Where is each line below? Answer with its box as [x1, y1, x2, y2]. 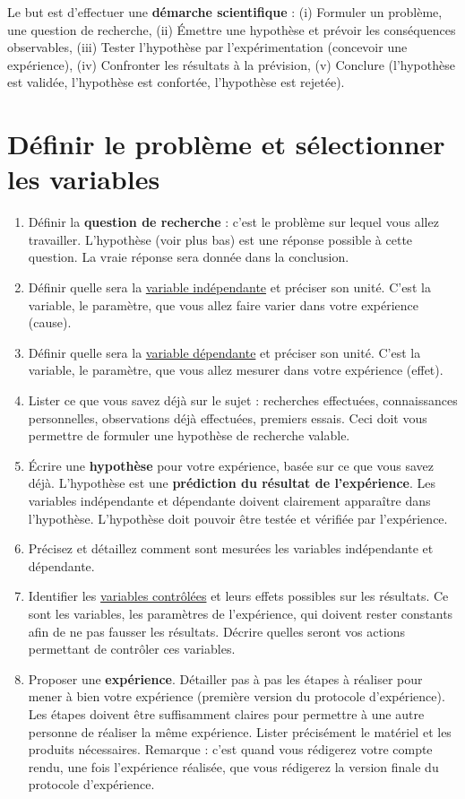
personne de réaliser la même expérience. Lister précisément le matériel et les [28, 722, 452, 741]
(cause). [28, 313, 72, 332]
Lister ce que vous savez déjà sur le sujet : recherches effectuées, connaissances [28, 391, 458, 410]
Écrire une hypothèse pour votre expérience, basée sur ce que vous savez [28, 456, 434, 474]
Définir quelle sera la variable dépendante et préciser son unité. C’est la [28, 343, 421, 361]
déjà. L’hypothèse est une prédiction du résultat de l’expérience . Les [28, 473, 435, 492]
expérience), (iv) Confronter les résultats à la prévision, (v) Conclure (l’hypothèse [7, 55, 455, 74]
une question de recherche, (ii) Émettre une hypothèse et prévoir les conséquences [7, 20, 456, 39]
